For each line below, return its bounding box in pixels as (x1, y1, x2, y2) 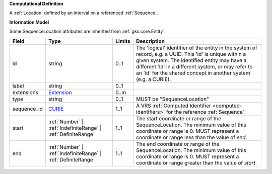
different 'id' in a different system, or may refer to (136, 63, 253, 70)
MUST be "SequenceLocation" (136, 96, 209, 103)
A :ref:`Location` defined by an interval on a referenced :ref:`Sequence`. (9, 10, 158, 16)
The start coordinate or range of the (136, 115, 222, 122)
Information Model (9, 19, 49, 25)
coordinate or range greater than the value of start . (136, 159, 257, 166)
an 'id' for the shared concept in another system (136, 69, 250, 76)
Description (136, 38, 165, 45)
